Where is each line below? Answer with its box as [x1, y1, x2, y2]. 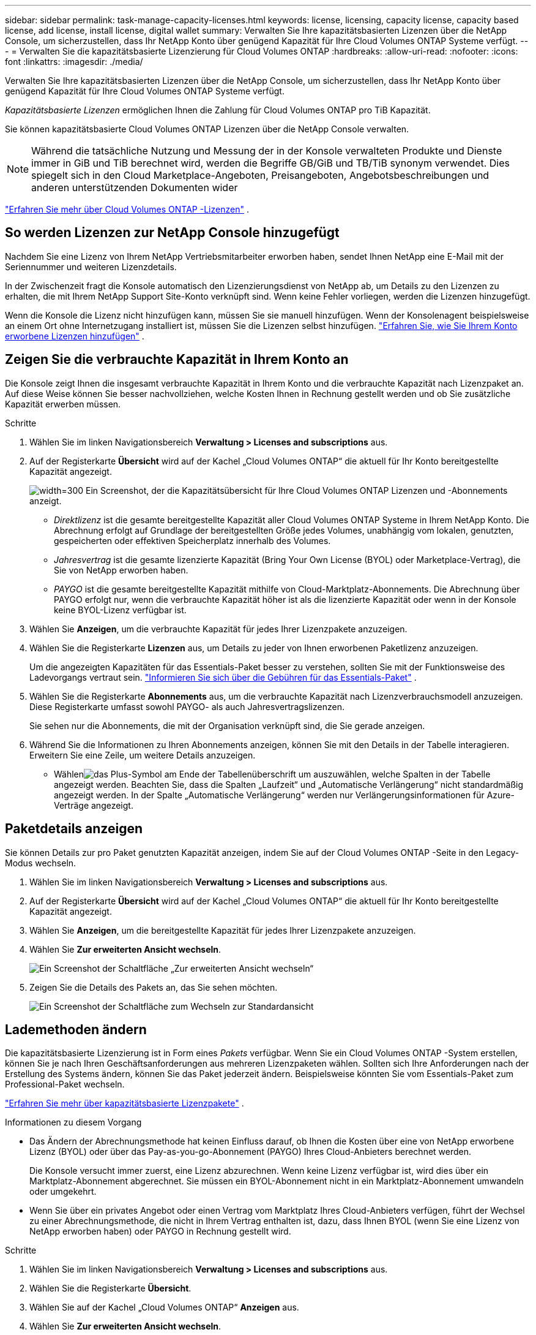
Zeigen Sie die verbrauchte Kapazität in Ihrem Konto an [5, 352, 349, 368]
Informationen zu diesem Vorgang [5, 1117, 142, 1128]
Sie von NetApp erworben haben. [54, 564, 188, 575]
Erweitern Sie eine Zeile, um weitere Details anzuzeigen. [29, 749, 256, 760]
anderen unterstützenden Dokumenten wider [31, 181, 238, 194]
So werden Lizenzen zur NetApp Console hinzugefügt [5, 225, 340, 241]
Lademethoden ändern [5, 1021, 147, 1037]
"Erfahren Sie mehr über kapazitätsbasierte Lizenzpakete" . [5, 1098, 244, 1109]
